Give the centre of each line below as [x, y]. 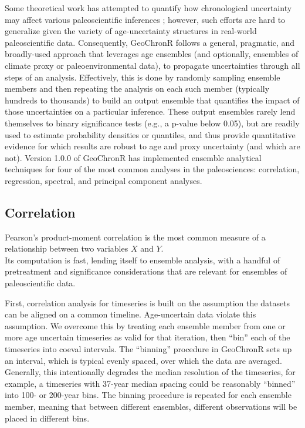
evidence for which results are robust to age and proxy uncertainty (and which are [152, 146]
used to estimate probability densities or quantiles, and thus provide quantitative [150, 134]
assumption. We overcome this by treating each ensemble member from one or [145, 325]
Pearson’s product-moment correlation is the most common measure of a [135, 237]
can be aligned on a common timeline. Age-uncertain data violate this [131, 314]
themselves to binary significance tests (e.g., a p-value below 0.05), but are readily [152, 123]
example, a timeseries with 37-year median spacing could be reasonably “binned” [150, 383]
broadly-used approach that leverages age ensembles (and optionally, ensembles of [152, 54]
